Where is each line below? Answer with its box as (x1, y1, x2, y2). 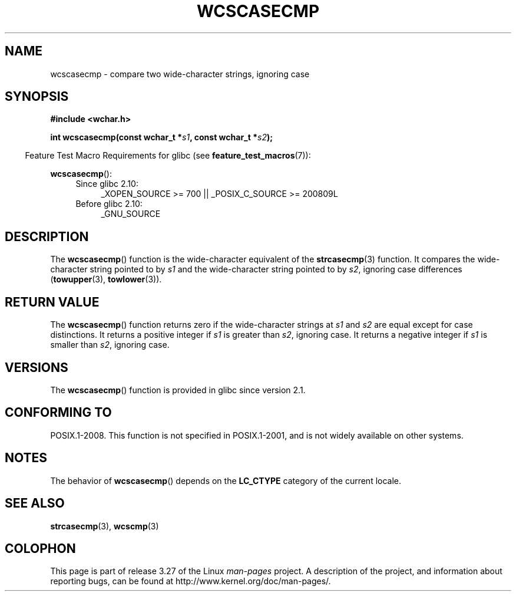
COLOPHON (5, 541, 76, 556)
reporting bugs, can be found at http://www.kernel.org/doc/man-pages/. (50, 576, 331, 587)
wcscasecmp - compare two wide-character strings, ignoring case (50, 68, 310, 79)
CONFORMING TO (5, 405, 112, 420)
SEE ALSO (5, 496, 65, 511)
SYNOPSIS (5, 89, 69, 104)
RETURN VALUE (5, 294, 100, 309)
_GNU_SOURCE (101, 209, 161, 219)
